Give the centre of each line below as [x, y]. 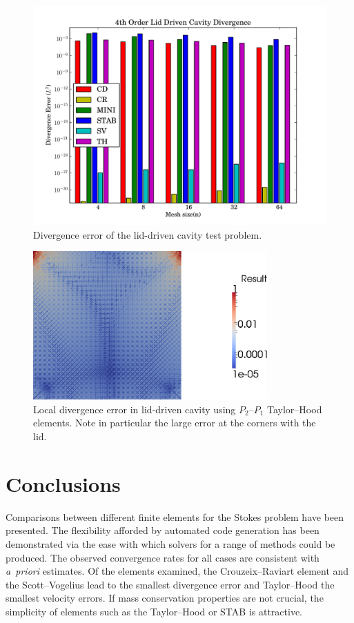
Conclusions [63, 483]
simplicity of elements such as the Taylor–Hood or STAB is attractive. [154, 611]
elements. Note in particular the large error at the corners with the [175, 423]
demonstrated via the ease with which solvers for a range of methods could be [170, 543]
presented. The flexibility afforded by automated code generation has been [163, 530]
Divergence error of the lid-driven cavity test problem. [148, 234]
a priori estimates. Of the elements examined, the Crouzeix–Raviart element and [177, 571]
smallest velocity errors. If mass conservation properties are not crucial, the [165, 598]
